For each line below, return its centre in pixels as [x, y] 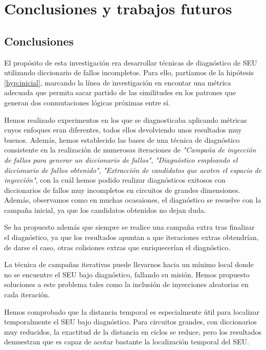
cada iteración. [27, 294]
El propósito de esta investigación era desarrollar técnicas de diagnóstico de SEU [131, 62]
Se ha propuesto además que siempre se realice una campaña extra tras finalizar [129, 227]
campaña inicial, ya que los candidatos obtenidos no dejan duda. [105, 210]
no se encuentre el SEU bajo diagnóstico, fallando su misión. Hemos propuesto [127, 274]
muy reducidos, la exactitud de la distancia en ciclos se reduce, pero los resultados [133, 331]
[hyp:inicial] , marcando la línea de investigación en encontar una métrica [118, 82]
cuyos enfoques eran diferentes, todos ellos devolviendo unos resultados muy [123, 130]
